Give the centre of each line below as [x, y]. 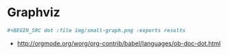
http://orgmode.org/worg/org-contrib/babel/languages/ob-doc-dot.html [119, 43]
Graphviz [34, 12]
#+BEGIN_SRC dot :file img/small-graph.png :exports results [96, 30]
